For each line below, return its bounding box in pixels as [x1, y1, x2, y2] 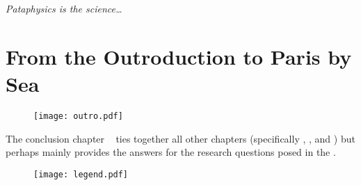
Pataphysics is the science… [6, 1, 122, 15]
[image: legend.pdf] [33, 169, 129, 179]
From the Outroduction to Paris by [6, 42, 352, 70]
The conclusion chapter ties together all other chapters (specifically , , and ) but [6, 131, 355, 145]
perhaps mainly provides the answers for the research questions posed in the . [6, 145, 336, 159]
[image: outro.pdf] [33, 111, 123, 121]
